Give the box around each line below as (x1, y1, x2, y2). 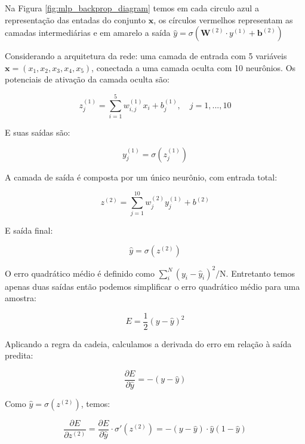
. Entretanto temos (226, 267, 295, 279)
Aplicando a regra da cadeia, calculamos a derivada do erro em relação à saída (5, 337, 292, 350)
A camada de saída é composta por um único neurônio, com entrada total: (5, 170, 278, 183)
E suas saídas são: (5, 126, 70, 139)
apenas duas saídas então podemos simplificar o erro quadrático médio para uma (5, 280, 300, 292)
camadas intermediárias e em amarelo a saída (5, 26, 171, 39)
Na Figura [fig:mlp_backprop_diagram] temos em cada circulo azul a (5, 2, 259, 14)
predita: (5, 349, 33, 362)
